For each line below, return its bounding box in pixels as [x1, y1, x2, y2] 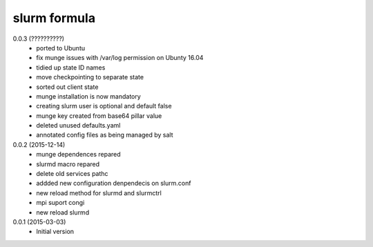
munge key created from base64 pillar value [36, 111, 162, 120]
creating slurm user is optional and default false [36, 102, 172, 110]
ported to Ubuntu [36, 43, 86, 52]
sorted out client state [36, 83, 99, 91]
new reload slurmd [36, 208, 90, 217]
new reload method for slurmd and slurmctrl [36, 188, 162, 197]
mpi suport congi [36, 199, 85, 207]
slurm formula [12, 10, 96, 26]
